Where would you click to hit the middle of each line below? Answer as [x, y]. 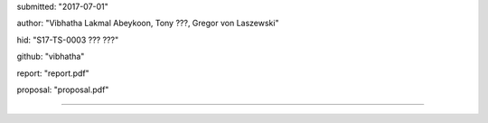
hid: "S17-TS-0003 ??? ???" [68, 40]
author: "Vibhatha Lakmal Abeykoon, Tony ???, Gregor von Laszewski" [148, 24]
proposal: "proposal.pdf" [63, 90]
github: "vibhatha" [51, 57]
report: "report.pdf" [53, 73]
